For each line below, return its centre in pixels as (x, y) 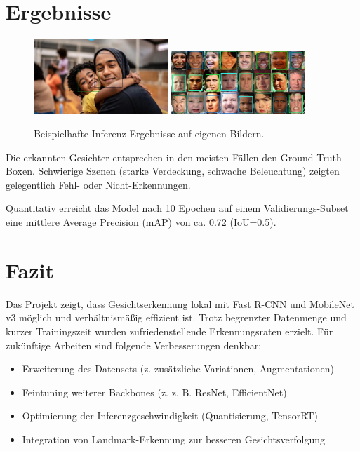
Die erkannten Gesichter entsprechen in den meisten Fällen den (142, 157)
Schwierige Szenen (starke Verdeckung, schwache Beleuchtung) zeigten (189, 171)
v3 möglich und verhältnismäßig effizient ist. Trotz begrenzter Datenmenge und (176, 317)
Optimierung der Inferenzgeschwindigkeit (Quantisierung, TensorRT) (170, 416)
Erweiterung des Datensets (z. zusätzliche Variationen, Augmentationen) (178, 369)
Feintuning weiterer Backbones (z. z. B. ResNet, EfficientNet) (154, 392)
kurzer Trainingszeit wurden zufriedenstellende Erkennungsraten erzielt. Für (169, 331)
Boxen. (20, 171)
